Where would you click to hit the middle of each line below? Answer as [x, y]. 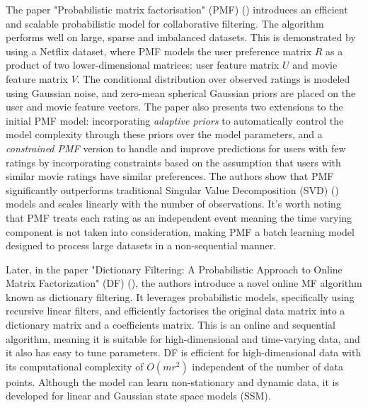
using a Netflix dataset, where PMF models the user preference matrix [159, 51]
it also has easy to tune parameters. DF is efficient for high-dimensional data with [184, 352]
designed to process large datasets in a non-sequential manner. [141, 245]
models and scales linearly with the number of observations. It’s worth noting [173, 204]
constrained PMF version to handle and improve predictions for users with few [176, 148]
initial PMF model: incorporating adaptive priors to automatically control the [175, 120]
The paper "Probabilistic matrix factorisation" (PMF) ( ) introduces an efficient [177, 9]
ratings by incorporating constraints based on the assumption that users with [173, 162]
